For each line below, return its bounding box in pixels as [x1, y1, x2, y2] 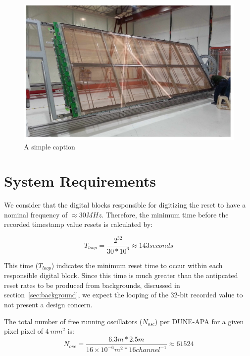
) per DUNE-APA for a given [154, 316, 244, 326]
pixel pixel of [4, 326, 43, 336]
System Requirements [4, 171, 156, 191]
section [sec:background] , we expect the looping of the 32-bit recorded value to [4, 289, 243, 300]
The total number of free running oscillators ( [4, 316, 143, 326]
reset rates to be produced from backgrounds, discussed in [4, 280, 180, 290]
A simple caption [24, 142, 75, 152]
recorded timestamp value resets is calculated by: [4, 219, 153, 229]
